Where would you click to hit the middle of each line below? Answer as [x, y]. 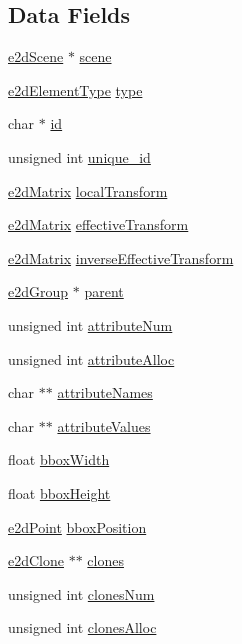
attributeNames [105, 392]
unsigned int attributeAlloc [91, 358]
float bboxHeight [59, 492]
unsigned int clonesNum [81, 593]
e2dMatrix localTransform [88, 190]
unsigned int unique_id [79, 156]
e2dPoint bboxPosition [77, 526]
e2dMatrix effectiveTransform [98, 224]
